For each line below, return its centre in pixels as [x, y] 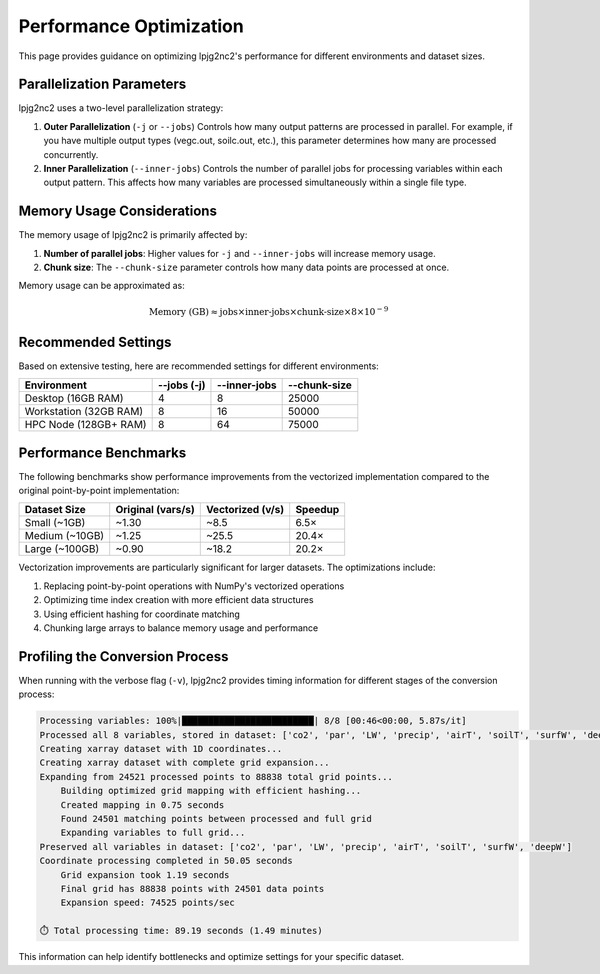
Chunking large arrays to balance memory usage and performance [181, 628]
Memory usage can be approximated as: [101, 286]
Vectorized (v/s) [245, 510]
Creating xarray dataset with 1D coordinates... [161, 749]
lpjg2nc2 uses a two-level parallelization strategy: [121, 108]
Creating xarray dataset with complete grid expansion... [184, 763]
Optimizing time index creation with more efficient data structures [178, 600]
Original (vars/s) [155, 510]
